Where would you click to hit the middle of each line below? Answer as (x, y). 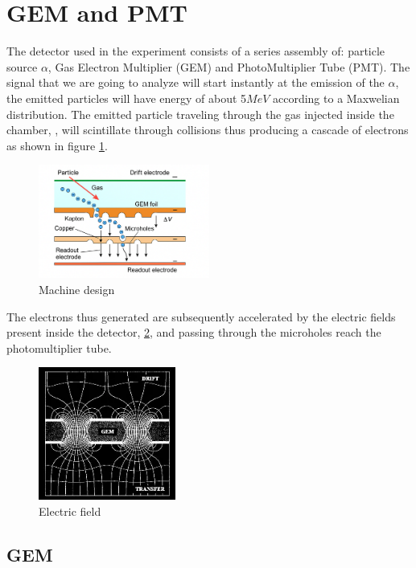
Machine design (77, 290)
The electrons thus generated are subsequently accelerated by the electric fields (201, 316)
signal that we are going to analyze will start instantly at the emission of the (196, 82)
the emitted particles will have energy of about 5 (127, 98)
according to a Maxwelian (336, 98)
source (22, 66)
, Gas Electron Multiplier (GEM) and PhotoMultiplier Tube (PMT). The (229, 66)
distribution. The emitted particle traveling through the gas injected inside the (200, 114)
